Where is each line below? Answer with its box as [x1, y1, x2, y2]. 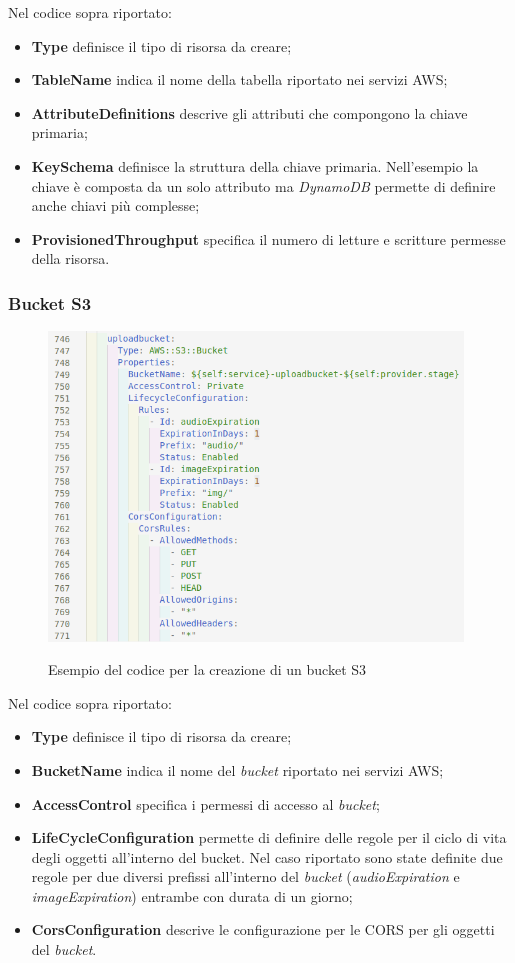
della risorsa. [31, 248, 110, 269]
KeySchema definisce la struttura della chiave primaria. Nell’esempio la [31, 155, 479, 176]
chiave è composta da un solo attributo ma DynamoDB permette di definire [31, 175, 496, 196]
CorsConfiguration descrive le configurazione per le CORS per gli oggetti [31, 919, 495, 940]
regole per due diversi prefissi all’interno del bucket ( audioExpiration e [31, 866, 460, 887]
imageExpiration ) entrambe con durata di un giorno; [31, 885, 353, 906]
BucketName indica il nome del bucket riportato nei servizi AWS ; [31, 759, 444, 780]
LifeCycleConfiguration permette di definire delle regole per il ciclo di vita [31, 827, 507, 848]
